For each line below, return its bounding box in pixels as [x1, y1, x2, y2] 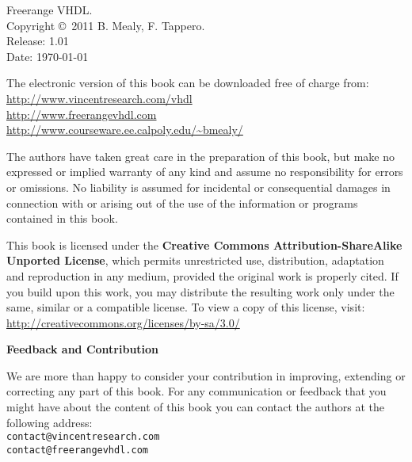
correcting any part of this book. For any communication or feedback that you [6, 383, 387, 399]
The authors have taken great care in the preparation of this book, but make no [6, 147, 395, 164]
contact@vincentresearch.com [6, 431, 160, 443]
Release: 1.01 [6, 32, 69, 49]
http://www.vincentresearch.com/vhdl [6, 90, 193, 106]
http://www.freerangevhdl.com [6, 105, 157, 122]
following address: [6, 414, 93, 430]
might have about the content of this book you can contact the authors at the [6, 399, 384, 415]
